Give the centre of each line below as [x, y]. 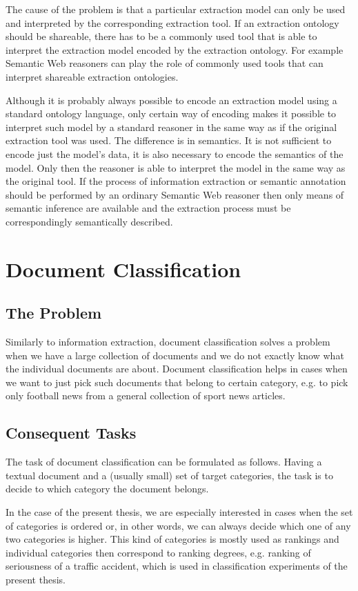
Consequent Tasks [71, 433]
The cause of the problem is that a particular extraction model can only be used [176, 9]
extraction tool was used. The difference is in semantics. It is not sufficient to [169, 140]
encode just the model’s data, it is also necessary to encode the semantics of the [175, 153]
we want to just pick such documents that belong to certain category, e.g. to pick [177, 382]
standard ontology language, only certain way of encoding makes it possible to [171, 113]
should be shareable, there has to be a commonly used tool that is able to [161, 36]
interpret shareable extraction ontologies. [92, 76]
